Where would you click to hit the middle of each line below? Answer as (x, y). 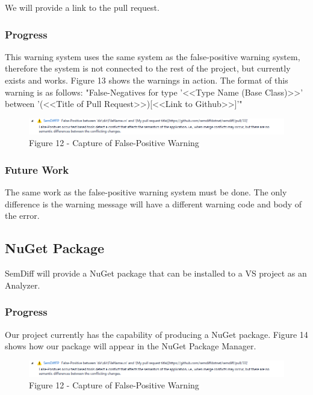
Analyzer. (23, 285)
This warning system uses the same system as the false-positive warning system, (153, 56)
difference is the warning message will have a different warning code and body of (153, 204)
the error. (22, 216)
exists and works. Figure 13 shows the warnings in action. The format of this (147, 80)
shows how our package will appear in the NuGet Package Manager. (131, 346)
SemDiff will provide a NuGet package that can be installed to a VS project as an (156, 273)
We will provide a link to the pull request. (82, 7)
